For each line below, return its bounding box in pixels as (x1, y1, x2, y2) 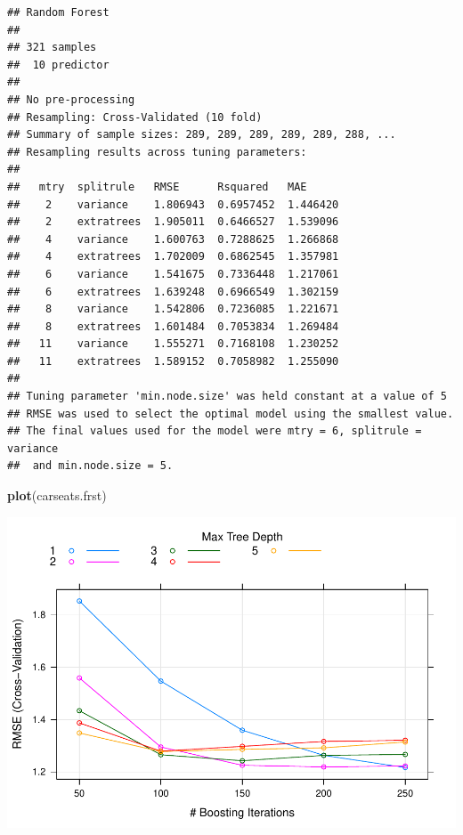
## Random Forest (7, 6, 110, 19)
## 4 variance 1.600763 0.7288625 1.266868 (7, 232, 339, 246)
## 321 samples (7, 41, 97, 54)
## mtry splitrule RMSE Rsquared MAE (7, 180, 307, 193)
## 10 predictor (7, 58, 110, 71)
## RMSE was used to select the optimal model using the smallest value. (7, 407, 454, 420)
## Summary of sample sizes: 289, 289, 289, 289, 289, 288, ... (7, 128, 396, 142)
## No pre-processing (7, 93, 135, 106)
